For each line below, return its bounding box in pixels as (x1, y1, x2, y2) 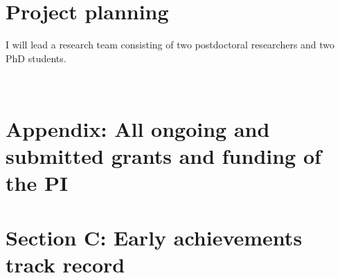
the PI (6, 169, 69, 197)
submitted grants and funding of (6, 142, 321, 170)
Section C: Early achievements (6, 223, 303, 251)
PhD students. (6, 50, 66, 65)
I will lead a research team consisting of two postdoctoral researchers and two (6, 37, 335, 52)
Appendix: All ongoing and (6, 115, 270, 143)
